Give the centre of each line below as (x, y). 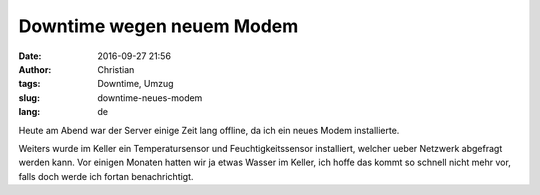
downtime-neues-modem (150, 97)
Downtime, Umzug (135, 84)
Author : (35, 69)
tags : (29, 84)
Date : (30, 56)
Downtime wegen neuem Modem (158, 26)
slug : (29, 97)
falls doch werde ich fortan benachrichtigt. (106, 176)
